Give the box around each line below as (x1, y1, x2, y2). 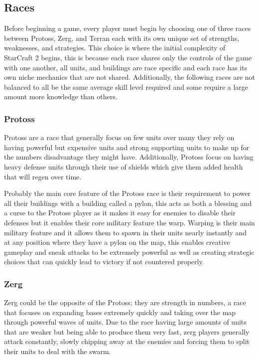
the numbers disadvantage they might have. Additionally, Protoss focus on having (4, 152, 254, 162)
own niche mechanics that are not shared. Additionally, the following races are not (4, 72, 255, 82)
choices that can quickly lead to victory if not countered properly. (4, 256, 204, 267)
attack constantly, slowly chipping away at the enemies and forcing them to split (4, 336, 250, 347)
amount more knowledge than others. (4, 91, 118, 102)
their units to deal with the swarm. (4, 346, 111, 357)
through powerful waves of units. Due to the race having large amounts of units (4, 317, 247, 327)
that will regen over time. (4, 171, 82, 181)
